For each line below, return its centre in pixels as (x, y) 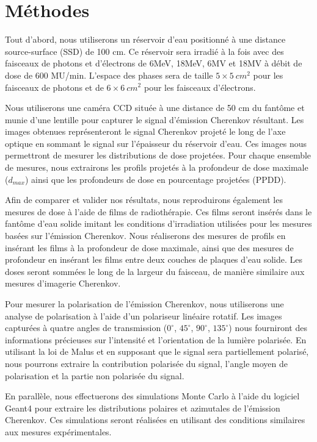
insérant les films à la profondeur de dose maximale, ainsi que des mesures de (149, 247)
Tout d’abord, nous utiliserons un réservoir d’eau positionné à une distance (145, 39)
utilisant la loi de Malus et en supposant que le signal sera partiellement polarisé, (157, 351)
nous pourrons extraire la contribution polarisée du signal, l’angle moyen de (146, 363)
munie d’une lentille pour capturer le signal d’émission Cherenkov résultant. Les (155, 119)
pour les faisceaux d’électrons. (200, 87)
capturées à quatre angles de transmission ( (86, 328)
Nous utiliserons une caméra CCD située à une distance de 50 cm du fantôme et (155, 108)
